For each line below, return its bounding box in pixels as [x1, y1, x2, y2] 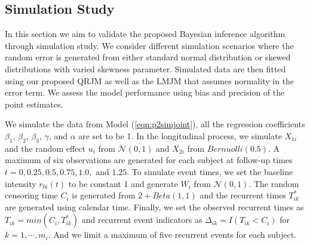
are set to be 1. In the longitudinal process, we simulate [78, 129, 282, 142]
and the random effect [5, 142, 85, 154]
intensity [5, 177, 36, 189]
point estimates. [5, 97, 63, 110]
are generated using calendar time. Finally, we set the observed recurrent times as [5, 200, 304, 213]
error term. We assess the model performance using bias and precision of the [5, 86, 285, 99]
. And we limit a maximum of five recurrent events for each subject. [48, 228, 296, 241]
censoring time [5, 189, 58, 201]
